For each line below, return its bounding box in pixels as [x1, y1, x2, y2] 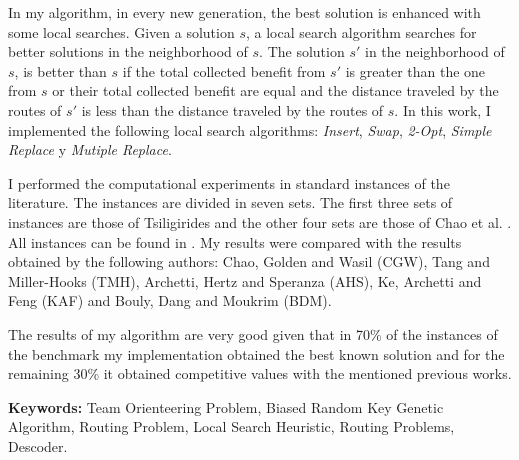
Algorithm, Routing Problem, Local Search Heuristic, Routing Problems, [8, 416, 455, 437]
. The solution [259, 41, 345, 62]
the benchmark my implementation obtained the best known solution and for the [8, 343, 505, 364]
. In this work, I [394, 99, 491, 120]
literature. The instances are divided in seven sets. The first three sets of [8, 192, 453, 213]
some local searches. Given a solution [8, 21, 235, 42]
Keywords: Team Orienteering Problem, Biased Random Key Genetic [8, 396, 444, 417]
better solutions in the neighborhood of [8, 41, 248, 62]
